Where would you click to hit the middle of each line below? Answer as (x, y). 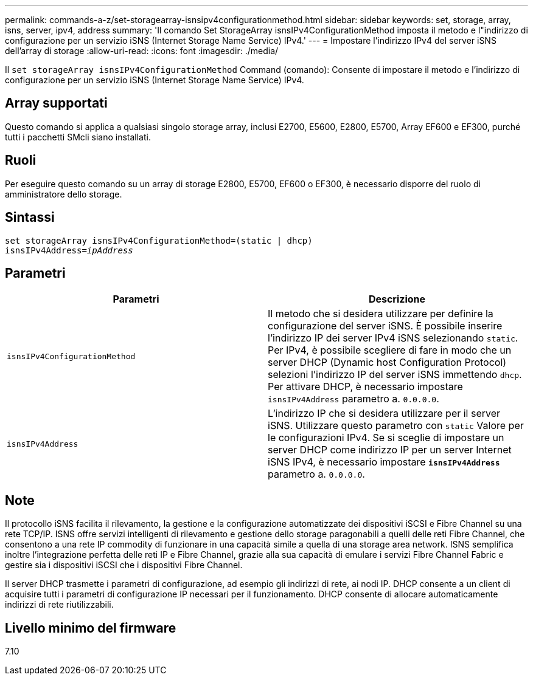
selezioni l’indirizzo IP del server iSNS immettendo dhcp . (395, 375)
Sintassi (30, 218)
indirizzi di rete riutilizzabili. (59, 605)
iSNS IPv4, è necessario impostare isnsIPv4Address (384, 462)
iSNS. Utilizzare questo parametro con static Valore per (396, 426)
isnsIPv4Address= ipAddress (69, 250)
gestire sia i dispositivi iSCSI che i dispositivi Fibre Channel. (124, 565)
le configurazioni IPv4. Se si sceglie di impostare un (386, 438)
